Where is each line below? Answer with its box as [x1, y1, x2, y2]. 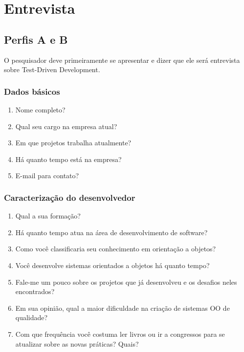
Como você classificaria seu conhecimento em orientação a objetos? [15, 244, 216, 254]
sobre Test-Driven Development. [4, 64, 100, 75]
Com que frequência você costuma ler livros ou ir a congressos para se [15, 328, 225, 339]
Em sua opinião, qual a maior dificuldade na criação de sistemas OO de [15, 302, 230, 313]
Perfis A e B [4, 31, 68, 47]
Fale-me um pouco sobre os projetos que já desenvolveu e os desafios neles [15, 276, 237, 287]
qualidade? [15, 312, 48, 323]
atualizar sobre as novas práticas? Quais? [15, 338, 139, 349]
